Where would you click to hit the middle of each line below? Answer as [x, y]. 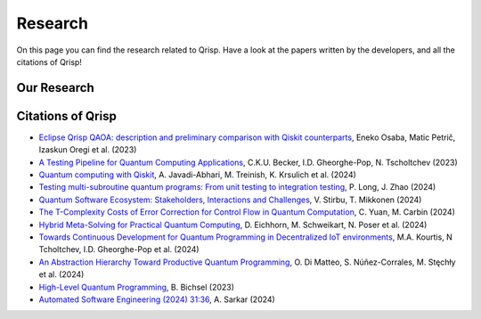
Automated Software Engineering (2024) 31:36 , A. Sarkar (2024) [157, 299]
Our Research [55, 88]
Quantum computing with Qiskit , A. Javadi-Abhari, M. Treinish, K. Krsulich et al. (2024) [197, 175]
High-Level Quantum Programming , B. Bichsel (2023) [137, 287]
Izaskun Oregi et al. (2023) [88, 150]
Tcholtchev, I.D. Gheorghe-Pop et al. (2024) [119, 249]
